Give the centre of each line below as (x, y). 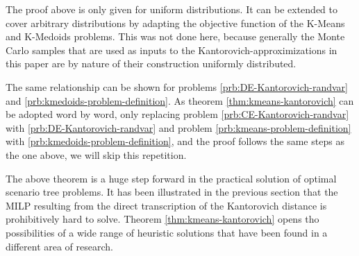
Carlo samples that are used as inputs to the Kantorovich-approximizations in (172, 50)
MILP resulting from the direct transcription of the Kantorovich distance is (166, 205)
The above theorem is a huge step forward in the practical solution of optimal (171, 178)
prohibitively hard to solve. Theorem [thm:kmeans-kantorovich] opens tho (162, 219)
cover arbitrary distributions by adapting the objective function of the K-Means (175, 23)
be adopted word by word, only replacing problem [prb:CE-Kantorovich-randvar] (177, 114)
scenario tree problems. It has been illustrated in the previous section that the (172, 192)
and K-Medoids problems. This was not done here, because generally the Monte (175, 36)
